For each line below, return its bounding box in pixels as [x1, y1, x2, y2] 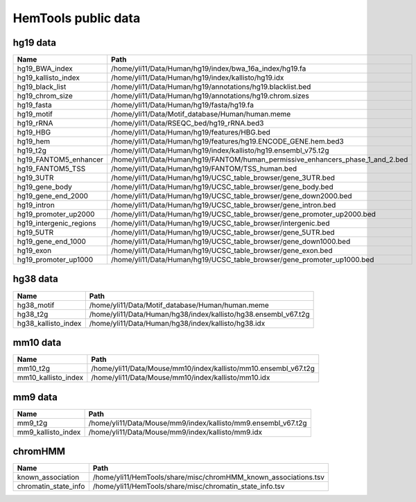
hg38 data [12, 273, 58, 285]
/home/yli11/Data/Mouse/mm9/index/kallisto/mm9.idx [88, 427, 263, 437]
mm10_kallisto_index [17, 373, 84, 383]
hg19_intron [17, 200, 55, 210]
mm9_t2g [17, 418, 48, 428]
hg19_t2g [17, 146, 46, 155]
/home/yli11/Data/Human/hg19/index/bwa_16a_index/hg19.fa [111, 64, 306, 73]
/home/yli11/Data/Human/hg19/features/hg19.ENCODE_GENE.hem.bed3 [111, 137, 345, 146]
